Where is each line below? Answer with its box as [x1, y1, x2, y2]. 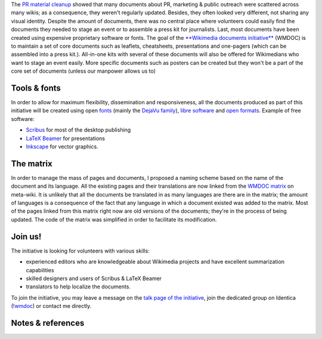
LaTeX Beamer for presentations [26, 135, 106, 142]
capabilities [26, 266, 54, 273]
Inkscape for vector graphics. [26, 143, 98, 150]
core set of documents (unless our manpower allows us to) [11, 67, 156, 74]
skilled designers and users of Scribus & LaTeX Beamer [26, 275, 162, 282]
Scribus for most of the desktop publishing [26, 126, 131, 133]
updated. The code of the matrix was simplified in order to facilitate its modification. [11, 216, 217, 223]
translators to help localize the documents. [26, 283, 131, 290]
